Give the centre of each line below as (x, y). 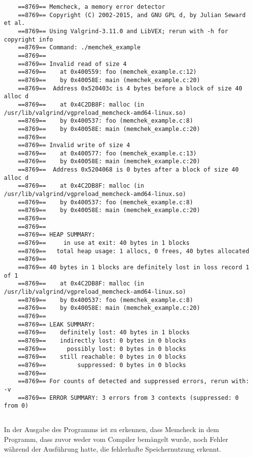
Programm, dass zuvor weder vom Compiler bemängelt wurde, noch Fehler (116, 439)
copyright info (29, 39)
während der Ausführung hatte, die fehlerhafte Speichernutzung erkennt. (113, 448)
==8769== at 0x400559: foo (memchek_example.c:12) (107, 72)
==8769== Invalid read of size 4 (72, 64)
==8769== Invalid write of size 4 (74, 145)
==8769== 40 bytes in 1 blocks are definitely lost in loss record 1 (134, 267)
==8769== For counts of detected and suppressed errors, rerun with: (134, 381)
